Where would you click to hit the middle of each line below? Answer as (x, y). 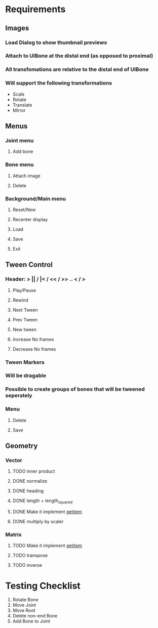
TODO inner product (34, 471)
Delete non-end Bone (35, 616)
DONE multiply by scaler (38, 522)
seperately (19, 396)
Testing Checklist (43, 586)
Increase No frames (33, 339)
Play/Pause (24, 290)
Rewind (21, 300)
